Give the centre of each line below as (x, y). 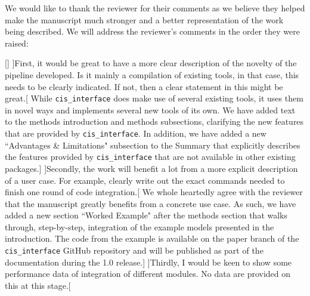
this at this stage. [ (38, 285)
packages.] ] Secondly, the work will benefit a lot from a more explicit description (151, 168)
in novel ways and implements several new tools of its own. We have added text (150, 110)
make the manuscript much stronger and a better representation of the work (144, 19)
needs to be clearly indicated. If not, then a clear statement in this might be (144, 86)
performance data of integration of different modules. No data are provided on (148, 274)
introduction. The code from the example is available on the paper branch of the (152, 238)
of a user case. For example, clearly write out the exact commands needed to (145, 180)
